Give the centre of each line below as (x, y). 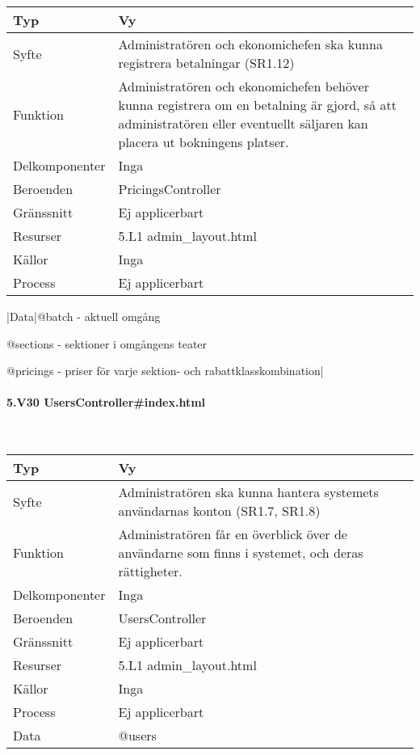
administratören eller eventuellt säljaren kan (243, 123)
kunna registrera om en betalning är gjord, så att (257, 105)
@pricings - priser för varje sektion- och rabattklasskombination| (165, 371)
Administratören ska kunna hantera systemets (248, 492)
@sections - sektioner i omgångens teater (107, 343)
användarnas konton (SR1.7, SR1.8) (219, 511)
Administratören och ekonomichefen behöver (244, 86)
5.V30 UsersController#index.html (106, 402)
